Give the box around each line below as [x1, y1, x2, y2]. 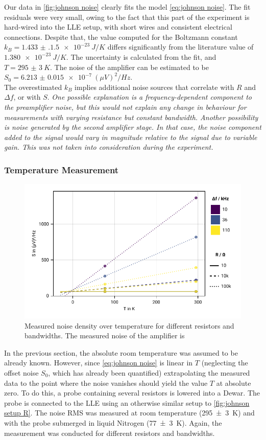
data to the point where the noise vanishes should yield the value [4, 377, 208, 388]
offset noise [4, 367, 39, 378]
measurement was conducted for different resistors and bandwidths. [4, 427, 215, 438]
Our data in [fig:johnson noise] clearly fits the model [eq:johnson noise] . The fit [4, 2, 251, 12]
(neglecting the [201, 357, 248, 368]
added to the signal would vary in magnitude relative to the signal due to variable [4, 131, 257, 142]
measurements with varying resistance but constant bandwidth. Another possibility [4, 111, 258, 122]
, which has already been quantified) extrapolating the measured [48, 367, 250, 378]
